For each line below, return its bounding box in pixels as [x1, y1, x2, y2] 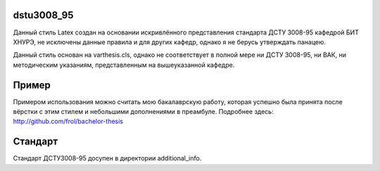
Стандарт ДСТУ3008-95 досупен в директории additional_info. [13, 154, 202, 163]
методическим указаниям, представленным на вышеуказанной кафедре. [13, 61, 235, 69]
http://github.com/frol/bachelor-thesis [13, 117, 123, 126]
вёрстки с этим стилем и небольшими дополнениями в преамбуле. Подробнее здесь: [13, 107, 274, 115]
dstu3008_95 [13, 9, 74, 21]
